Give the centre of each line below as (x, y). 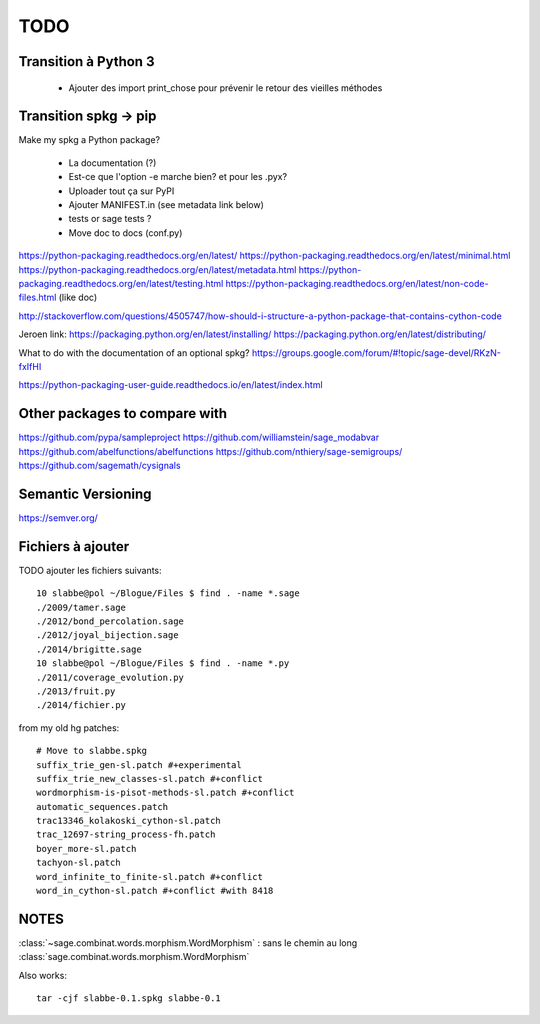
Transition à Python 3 (86, 61)
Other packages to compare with (123, 413)
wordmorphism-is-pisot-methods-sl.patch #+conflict (165, 793)
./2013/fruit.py (76, 691)
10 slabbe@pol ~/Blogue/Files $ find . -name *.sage (168, 593)
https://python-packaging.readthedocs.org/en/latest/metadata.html (157, 269)
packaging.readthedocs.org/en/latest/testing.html (121, 283)
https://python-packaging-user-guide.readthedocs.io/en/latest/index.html (171, 385)
